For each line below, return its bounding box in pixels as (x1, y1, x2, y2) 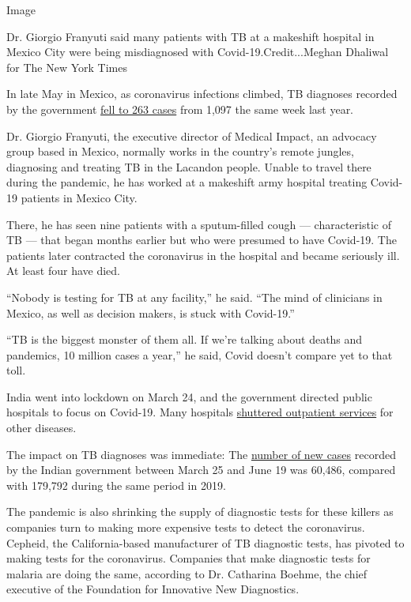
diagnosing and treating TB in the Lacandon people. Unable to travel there (6, 158, 371, 175)
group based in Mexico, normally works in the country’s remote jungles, (6, 143, 354, 160)
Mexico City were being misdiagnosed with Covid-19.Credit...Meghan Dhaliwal (6, 43, 389, 60)
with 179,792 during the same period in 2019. (6, 476, 226, 493)
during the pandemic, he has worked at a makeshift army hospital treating (6, 174, 368, 190)
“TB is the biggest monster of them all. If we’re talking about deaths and (6, 331, 363, 348)
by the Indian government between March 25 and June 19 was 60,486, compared (6, 461, 396, 478)
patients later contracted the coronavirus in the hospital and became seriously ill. (6, 246, 400, 263)
